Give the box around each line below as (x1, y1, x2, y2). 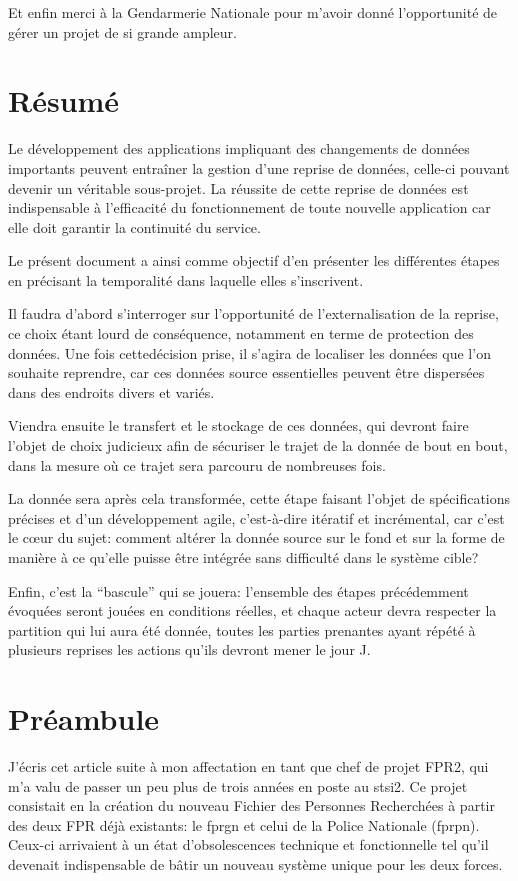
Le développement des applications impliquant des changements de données (8, 138, 470, 159)
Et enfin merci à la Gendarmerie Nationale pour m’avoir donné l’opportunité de (8, 2, 498, 22)
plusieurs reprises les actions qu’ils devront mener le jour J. (8, 639, 371, 660)
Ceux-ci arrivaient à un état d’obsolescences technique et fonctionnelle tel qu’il (8, 834, 489, 855)
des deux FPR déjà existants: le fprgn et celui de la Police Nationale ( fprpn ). (8, 814, 480, 835)
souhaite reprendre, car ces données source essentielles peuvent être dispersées (8, 362, 485, 383)
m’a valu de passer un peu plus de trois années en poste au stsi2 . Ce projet (8, 775, 468, 796)
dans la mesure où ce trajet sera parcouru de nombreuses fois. (8, 454, 386, 475)
